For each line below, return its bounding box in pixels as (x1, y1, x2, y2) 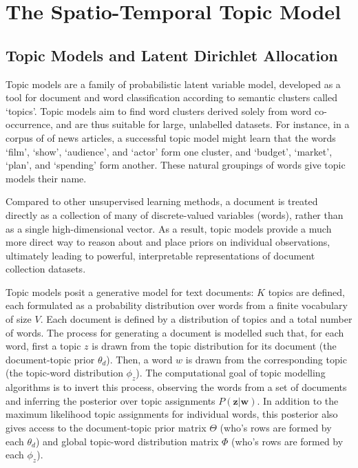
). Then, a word (106, 352, 173, 366)
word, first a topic (6, 339, 81, 353)
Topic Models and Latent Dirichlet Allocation (6, 44, 338, 65)
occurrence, (6, 117, 53, 131)
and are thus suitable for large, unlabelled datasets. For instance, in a (56, 117, 350, 131)
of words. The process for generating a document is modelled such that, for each (6, 325, 344, 339)
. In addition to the (257, 393, 339, 407)
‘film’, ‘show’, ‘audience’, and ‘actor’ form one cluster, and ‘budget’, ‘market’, (6, 144, 333, 158)
